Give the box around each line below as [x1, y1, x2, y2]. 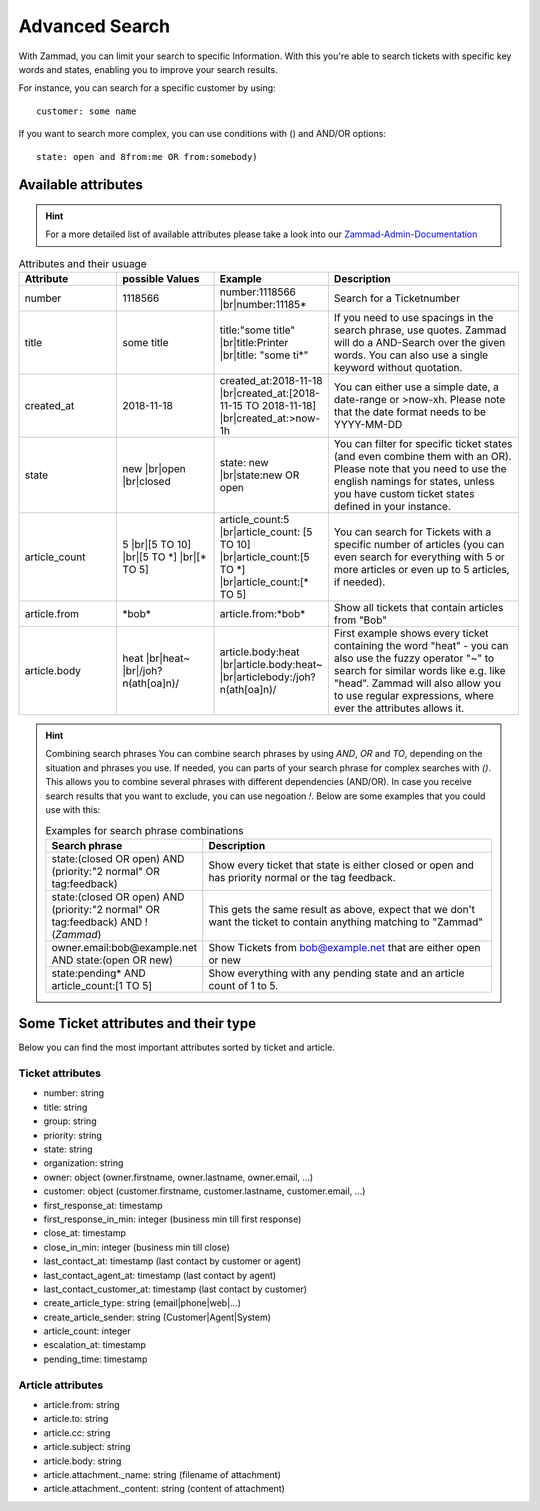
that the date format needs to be [333, 405, 487, 419]
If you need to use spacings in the [333, 311, 494, 325]
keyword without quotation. [333, 361, 463, 375]
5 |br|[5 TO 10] [122, 538, 192, 552]
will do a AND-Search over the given [333, 336, 506, 350]
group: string [43, 1115, 97, 1127]
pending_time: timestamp [43, 1353, 148, 1365]
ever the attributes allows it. [333, 701, 465, 715]
